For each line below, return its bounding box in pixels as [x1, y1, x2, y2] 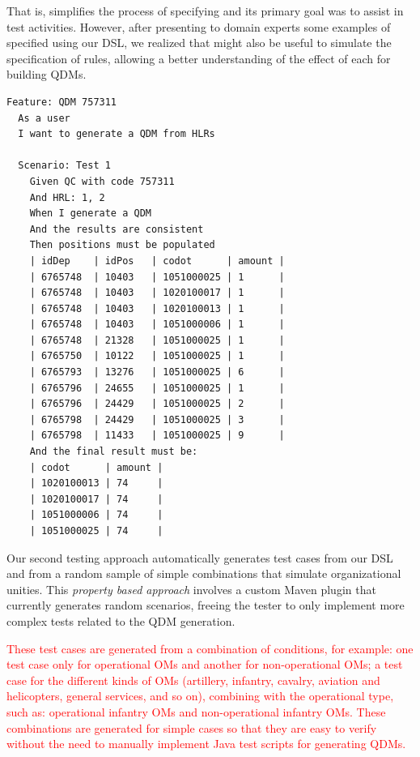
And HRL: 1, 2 [29, 191, 105, 203]
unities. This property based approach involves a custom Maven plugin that [6, 580, 376, 597]
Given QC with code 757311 [29, 175, 175, 187]
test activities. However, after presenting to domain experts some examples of [6, 18, 391, 35]
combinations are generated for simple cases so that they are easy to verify [6, 719, 377, 736]
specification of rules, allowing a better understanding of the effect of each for [6, 49, 391, 66]
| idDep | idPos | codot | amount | [29, 254, 285, 267]
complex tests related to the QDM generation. [6, 612, 235, 629]
